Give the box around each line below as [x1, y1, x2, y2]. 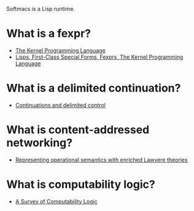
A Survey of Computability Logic [15, 198, 98, 205]
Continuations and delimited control [15, 101, 106, 109]
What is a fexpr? [6, 27, 91, 40]
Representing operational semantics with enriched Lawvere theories [15, 156, 188, 163]
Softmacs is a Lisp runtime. [6, 6, 76, 12]
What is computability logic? [6, 177, 155, 191]
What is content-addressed [6, 123, 150, 137]
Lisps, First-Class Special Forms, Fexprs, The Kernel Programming [15, 53, 184, 61]
